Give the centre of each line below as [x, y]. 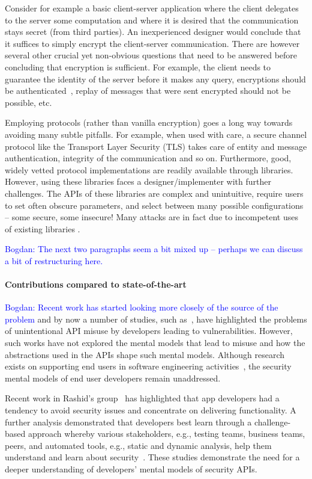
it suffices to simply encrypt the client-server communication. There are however [152, 43]
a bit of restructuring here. [54, 260]
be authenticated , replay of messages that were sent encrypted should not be [148, 91]
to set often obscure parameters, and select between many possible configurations [154, 205]
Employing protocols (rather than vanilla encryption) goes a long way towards [149, 122]
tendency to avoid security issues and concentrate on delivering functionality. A [151, 410]
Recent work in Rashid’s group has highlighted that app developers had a [142, 398]
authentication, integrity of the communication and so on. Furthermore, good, [148, 158]
